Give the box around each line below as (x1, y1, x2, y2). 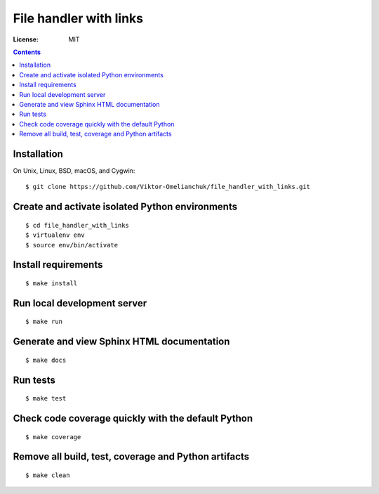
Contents (13, 48, 41, 56)
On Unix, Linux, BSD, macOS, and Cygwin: (13, 166, 135, 175)
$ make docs (25, 356, 67, 364)
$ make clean (25, 471, 70, 479)
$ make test (25, 394, 67, 403)
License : (13, 35, 39, 44)
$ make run (25, 318, 63, 326)
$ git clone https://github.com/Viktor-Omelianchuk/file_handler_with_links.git (25, 183, 311, 191)
